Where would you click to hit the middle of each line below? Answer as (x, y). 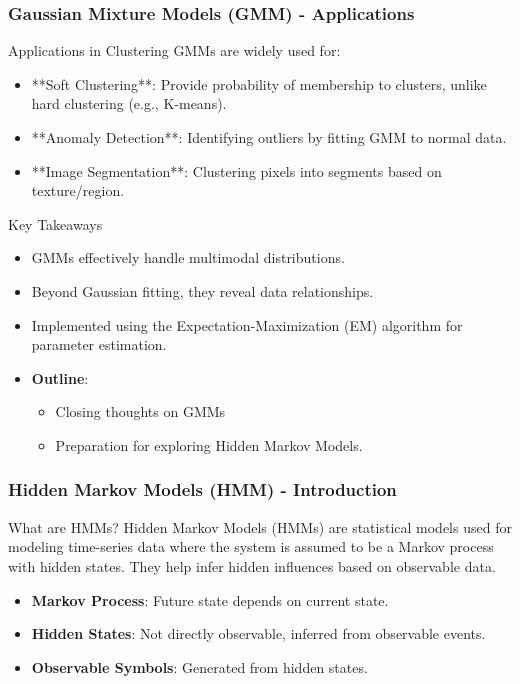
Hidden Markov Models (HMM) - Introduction (202, 489)
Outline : (60, 377)
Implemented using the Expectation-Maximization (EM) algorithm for (247, 324)
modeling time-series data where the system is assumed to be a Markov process (251, 546)
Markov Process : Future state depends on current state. (210, 599)
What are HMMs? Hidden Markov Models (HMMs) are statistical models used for (260, 526)
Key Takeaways (55, 223)
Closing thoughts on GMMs (140, 411)
